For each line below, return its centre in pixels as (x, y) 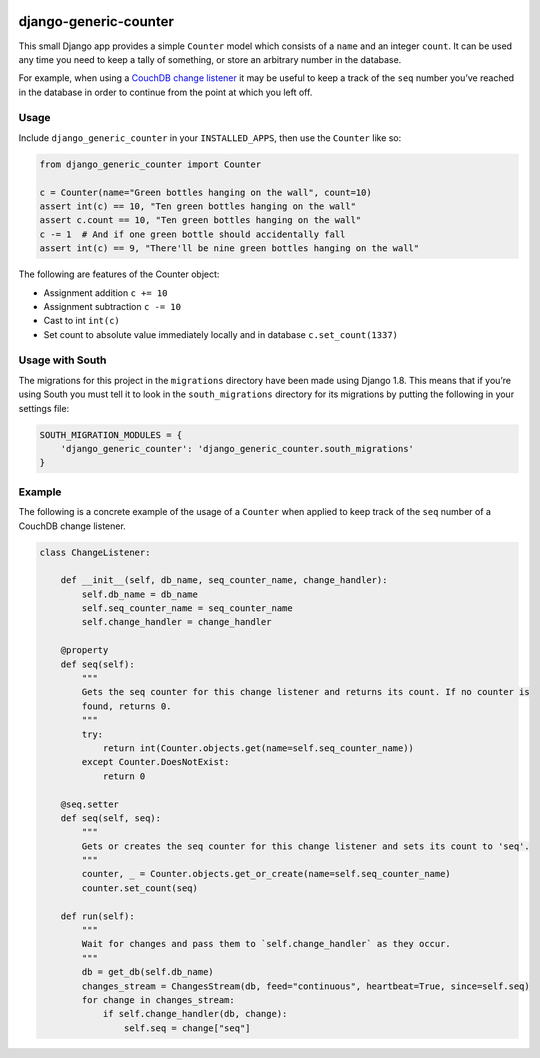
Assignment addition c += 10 (105, 292)
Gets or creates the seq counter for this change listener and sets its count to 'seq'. (305, 846)
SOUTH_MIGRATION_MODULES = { (111, 434)
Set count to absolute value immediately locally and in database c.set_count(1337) (221, 334)
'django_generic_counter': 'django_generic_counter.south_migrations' (237, 448)
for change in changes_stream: (158, 1000)
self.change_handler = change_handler (176, 622)
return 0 (124, 776)
